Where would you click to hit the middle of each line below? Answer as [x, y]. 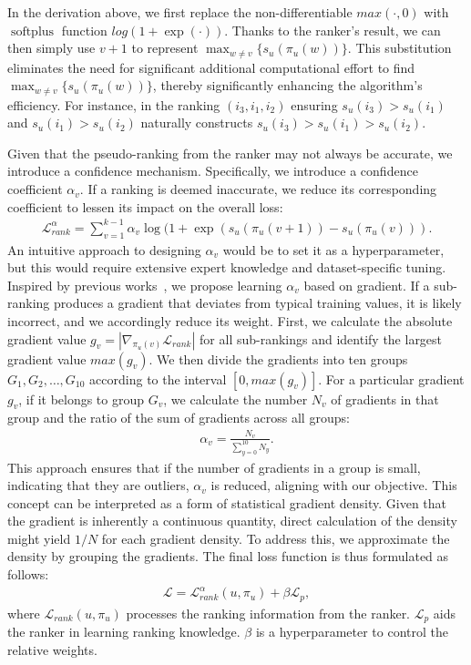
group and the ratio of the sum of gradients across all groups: [179, 418]
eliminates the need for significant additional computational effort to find [211, 67]
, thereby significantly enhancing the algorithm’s [287, 85]
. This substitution [399, 48]
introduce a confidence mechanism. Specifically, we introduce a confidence [213, 171]
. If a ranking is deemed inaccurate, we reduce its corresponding [258, 189]
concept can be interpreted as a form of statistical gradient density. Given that [227, 502]
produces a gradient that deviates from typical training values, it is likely [258, 303]
